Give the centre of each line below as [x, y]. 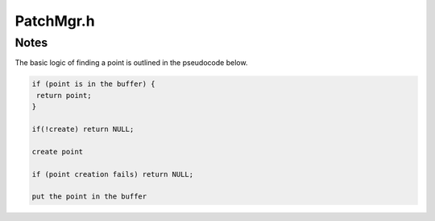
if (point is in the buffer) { [94, 84]
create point [58, 151]
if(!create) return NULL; [83, 129]
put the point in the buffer [89, 196]
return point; [64, 95]
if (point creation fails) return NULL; [112, 174]
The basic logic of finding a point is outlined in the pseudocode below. [131, 63]
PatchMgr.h [55, 21]
